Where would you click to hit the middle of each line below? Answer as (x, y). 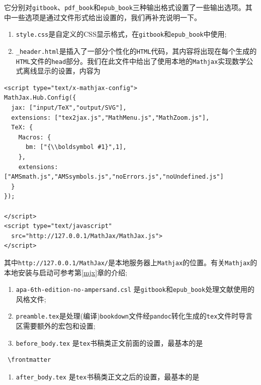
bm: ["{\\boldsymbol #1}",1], (76, 147)
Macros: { (35, 137)
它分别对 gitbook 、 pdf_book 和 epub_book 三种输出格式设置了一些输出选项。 (125, 7)
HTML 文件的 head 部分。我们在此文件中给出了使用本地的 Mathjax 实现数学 (131, 61)
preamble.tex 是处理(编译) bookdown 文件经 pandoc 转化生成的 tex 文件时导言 (134, 316)
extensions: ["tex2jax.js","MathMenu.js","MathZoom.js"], (110, 118)
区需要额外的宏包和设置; (56, 326)
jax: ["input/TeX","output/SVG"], (69, 108)
